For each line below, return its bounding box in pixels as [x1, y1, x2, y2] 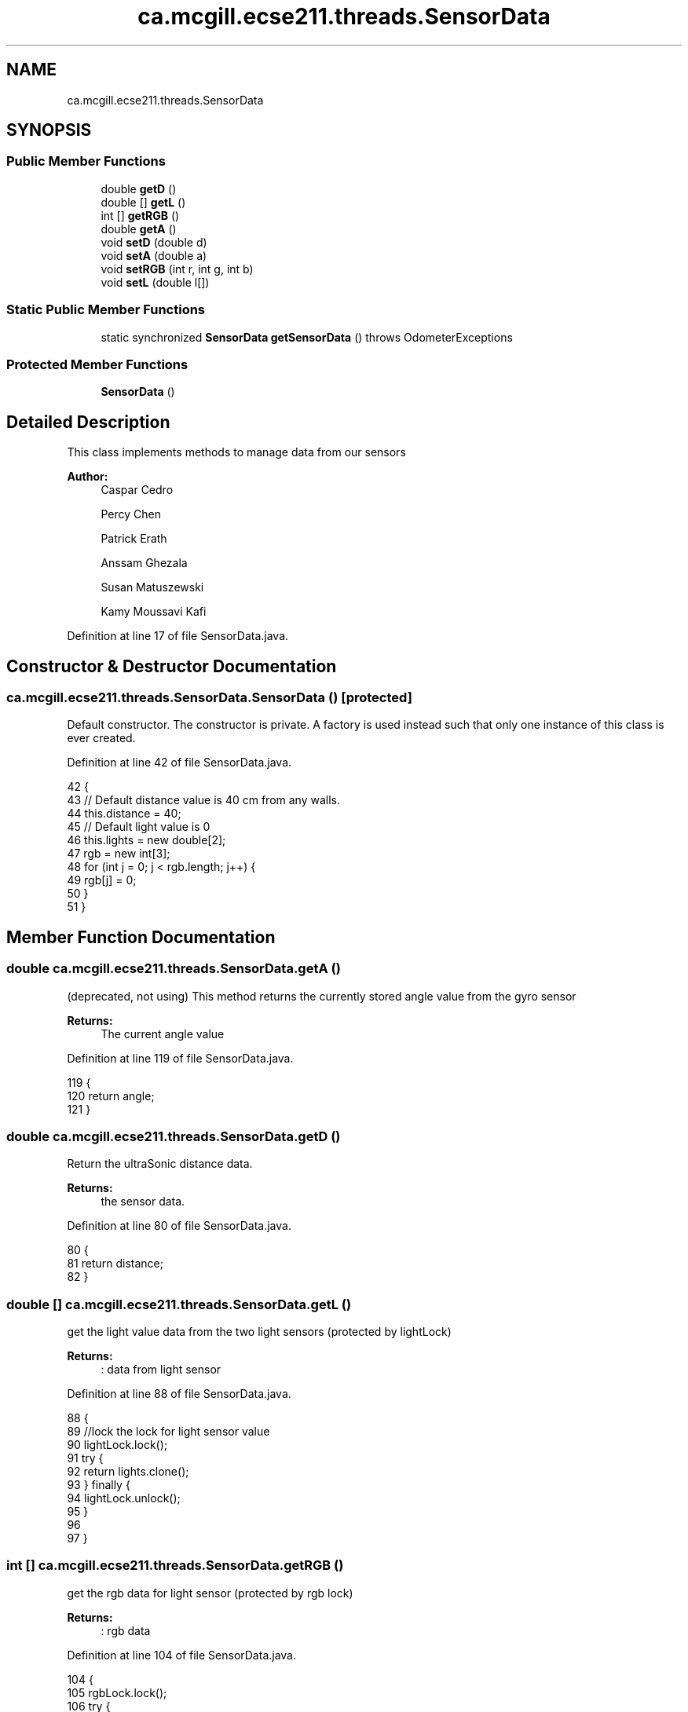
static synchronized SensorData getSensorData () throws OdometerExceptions [101, 330, 513, 344]
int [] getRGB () [101, 208, 180, 222]
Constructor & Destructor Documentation [6, 656, 337, 676]
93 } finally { [67, 1478, 130, 1492]
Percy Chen [101, 507, 161, 521]
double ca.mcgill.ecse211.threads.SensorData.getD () [6, 1128, 341, 1144]
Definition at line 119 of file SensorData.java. [67, 1051, 294, 1065]
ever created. [67, 731, 136, 745]
